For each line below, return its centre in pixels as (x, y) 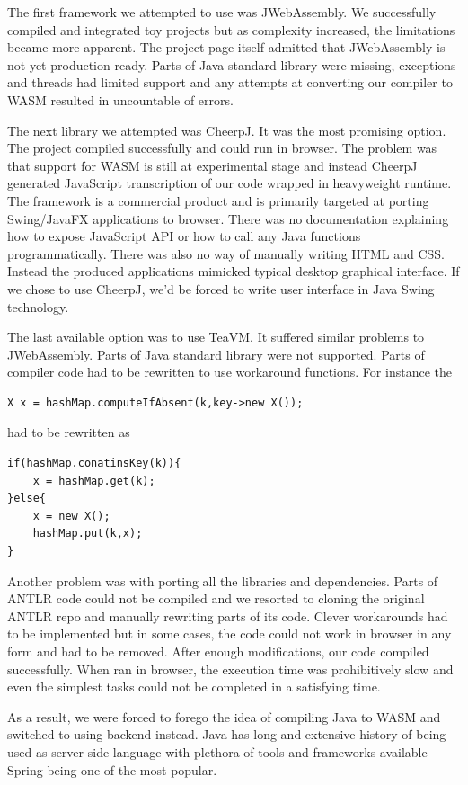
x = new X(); (71, 516)
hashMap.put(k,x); (88, 534)
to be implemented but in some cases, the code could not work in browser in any (230, 633)
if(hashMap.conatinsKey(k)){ (94, 464)
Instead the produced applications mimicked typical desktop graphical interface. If (234, 271)
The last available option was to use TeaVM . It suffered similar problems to (216, 337)
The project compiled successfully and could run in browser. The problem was (222, 148)
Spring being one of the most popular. (112, 769)
